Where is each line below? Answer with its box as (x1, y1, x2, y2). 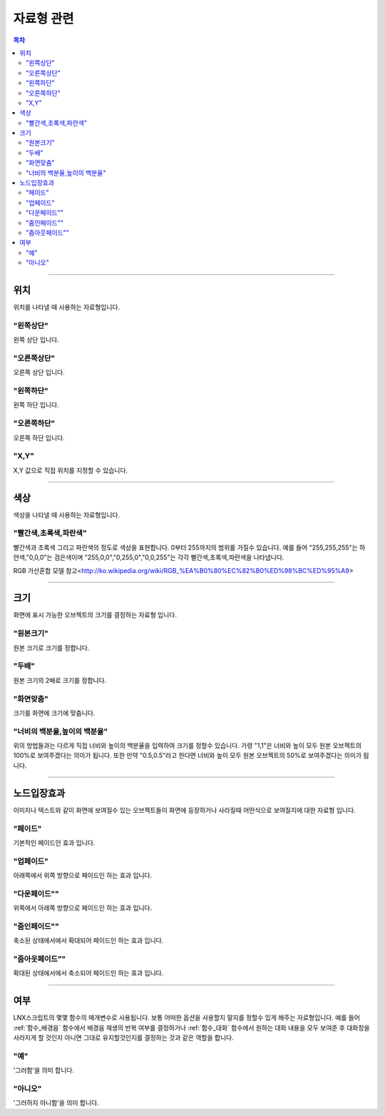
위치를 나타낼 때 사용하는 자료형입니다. (13, 303, 120, 312)
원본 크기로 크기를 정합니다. (13, 643, 90, 652)
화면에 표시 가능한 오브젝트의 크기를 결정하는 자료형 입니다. (13, 611, 178, 619)
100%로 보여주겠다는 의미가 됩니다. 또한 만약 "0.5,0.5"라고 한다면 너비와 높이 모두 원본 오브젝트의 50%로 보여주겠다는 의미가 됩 (13, 751, 369, 760)
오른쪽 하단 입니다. (13, 433, 65, 442)
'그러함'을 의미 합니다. (13, 1066, 75, 1075)
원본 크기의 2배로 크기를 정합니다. (13, 676, 107, 684)
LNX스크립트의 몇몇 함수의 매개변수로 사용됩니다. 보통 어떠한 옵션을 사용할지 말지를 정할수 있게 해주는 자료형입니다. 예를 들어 (13, 1013, 360, 1022)
